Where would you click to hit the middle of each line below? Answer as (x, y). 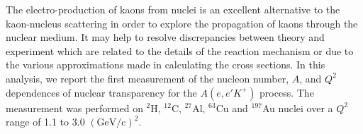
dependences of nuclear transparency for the (101, 92)
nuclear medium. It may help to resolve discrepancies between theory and (165, 37)
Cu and (232, 108)
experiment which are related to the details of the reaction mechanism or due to (180, 50)
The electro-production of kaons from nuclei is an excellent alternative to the (173, 9)
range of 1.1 (31, 122)
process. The (287, 92)
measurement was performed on (74, 108)
